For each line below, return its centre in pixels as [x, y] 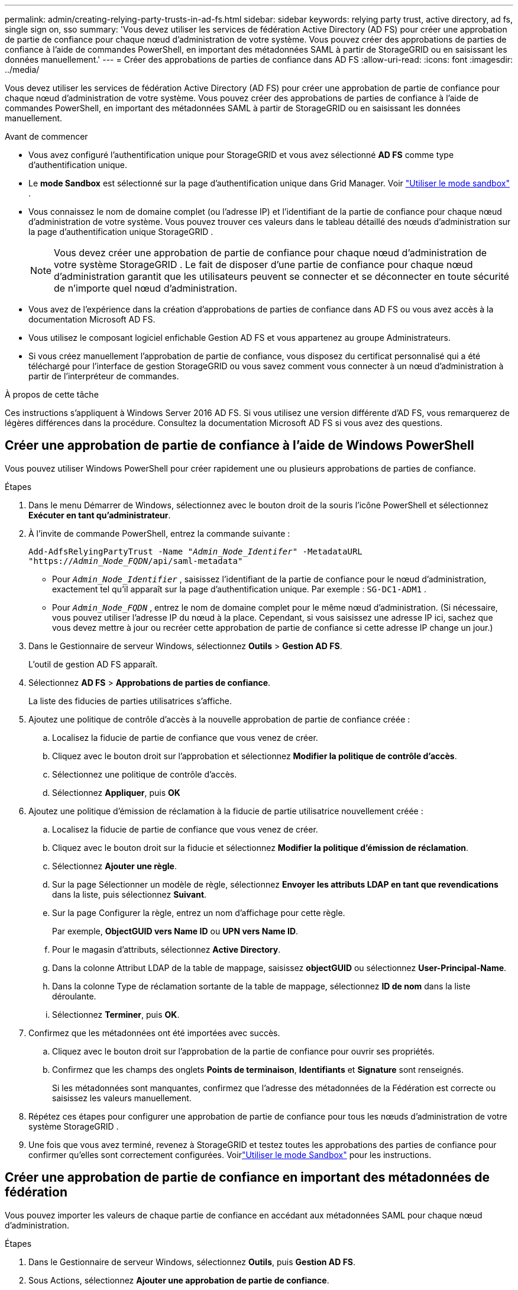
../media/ [22, 70]
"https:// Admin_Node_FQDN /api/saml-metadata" [136, 561]
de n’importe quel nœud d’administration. [146, 288]
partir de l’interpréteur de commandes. [104, 376]
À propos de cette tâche [52, 394]
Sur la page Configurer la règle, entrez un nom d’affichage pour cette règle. [199, 912]
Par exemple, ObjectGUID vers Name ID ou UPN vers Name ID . [175, 931]
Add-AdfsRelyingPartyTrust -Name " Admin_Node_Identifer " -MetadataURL [195, 551]
